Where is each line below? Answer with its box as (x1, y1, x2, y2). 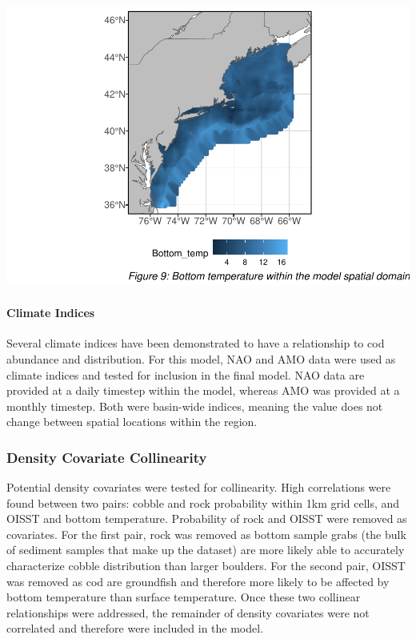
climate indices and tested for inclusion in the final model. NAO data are (6, 366, 365, 383)
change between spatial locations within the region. (6, 413, 258, 430)
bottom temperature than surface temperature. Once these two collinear (6, 589, 361, 605)
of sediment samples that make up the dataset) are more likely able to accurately (6, 541, 405, 558)
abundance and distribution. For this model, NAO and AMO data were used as (6, 350, 396, 367)
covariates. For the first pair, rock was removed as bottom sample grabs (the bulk (6, 525, 406, 542)
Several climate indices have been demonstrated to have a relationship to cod (6, 335, 385, 352)
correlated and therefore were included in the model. (6, 620, 264, 637)
